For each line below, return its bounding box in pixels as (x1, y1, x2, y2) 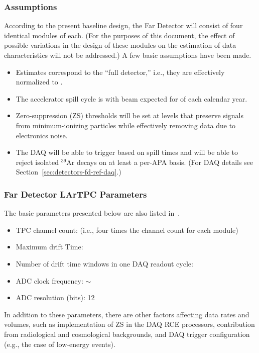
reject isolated (16, 156, 59, 167)
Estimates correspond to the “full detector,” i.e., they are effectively (16, 66, 225, 77)
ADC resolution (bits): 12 (16, 292, 95, 303)
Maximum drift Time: (16, 241, 83, 252)
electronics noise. (16, 130, 68, 140)
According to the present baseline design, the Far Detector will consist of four (4, 20, 243, 31)
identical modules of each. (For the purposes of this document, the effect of (4, 30, 235, 40)
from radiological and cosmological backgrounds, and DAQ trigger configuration (4, 328, 250, 339)
